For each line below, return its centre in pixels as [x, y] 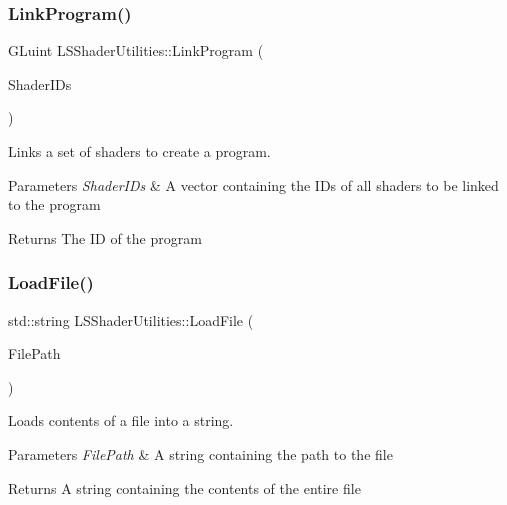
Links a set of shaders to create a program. [139, 151]
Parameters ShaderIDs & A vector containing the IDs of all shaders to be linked [253, 184]
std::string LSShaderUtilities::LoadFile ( [131, 319]
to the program [54, 204]
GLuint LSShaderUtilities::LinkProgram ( [136, 50]
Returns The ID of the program [105, 237]
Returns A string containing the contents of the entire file [184, 487]
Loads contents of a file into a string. [121, 420]
